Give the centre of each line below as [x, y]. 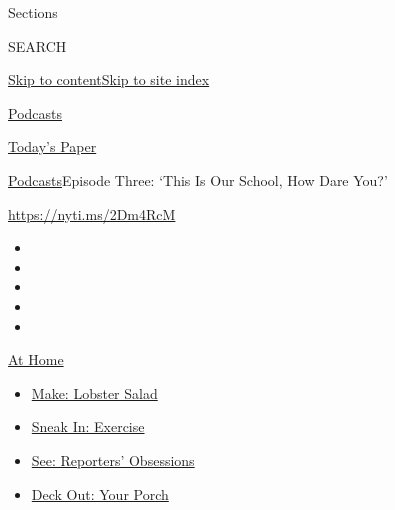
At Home [36, 359]
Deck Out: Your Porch [100, 493]
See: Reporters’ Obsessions [113, 459]
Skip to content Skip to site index [109, 79]
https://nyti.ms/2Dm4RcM [92, 213]
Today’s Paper [52, 146]
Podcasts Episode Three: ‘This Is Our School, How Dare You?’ [198, 179]
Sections [33, 12]
